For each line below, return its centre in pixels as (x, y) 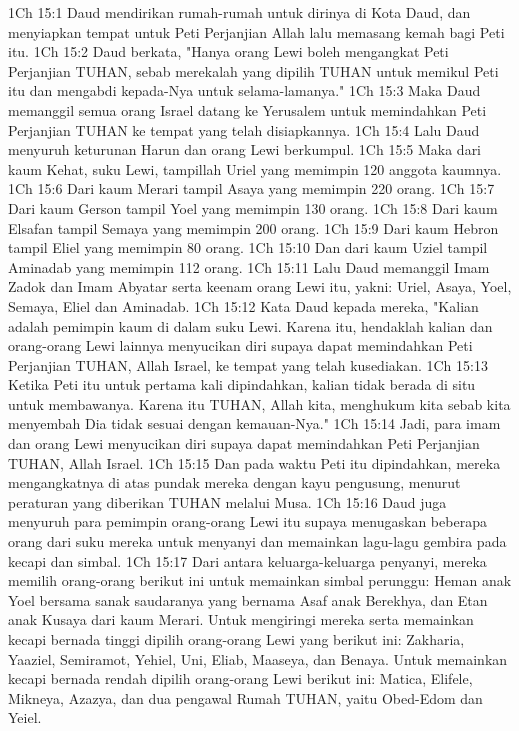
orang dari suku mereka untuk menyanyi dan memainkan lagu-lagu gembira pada (257, 541)
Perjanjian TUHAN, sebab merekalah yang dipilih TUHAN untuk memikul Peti (253, 70)
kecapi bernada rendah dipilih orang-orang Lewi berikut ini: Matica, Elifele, (240, 678)
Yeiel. (25, 717)
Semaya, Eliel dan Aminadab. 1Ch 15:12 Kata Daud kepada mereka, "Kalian (243, 305)
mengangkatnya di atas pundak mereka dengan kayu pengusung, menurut (234, 482)
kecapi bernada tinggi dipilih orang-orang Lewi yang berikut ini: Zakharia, (236, 639)
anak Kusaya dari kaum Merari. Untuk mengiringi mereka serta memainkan (241, 619)
